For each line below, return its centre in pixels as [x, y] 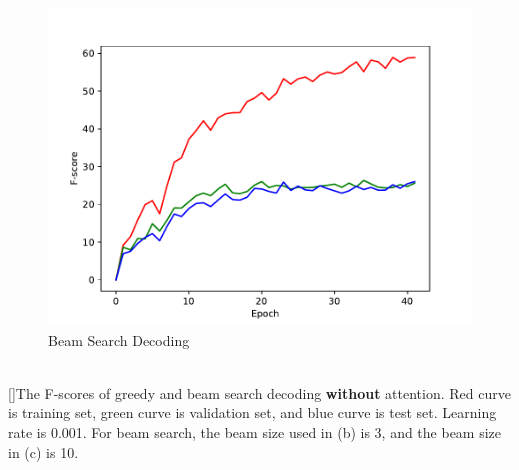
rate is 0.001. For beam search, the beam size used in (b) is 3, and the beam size [255, 431]
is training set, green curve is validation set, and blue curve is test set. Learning [252, 412]
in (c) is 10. [43, 451]
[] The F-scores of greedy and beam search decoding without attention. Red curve [259, 392]
